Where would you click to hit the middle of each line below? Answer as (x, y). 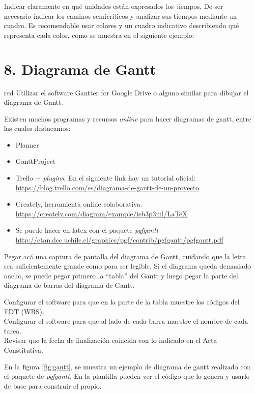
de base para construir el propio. (53, 385)
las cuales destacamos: (37, 128)
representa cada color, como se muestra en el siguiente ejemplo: (99, 35)
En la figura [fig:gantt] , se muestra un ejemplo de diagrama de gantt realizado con (127, 366)
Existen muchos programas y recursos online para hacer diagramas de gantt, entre (128, 118)
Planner (27, 144)
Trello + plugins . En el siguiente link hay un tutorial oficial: (105, 178)
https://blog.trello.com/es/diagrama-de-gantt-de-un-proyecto (107, 187)
